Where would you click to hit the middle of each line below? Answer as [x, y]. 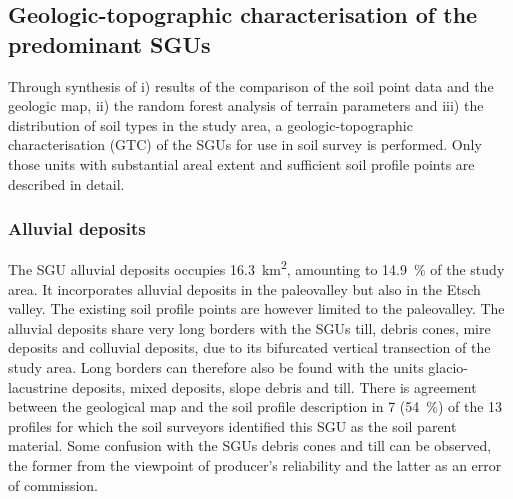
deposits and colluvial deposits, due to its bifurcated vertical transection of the [249, 347]
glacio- [448, 367]
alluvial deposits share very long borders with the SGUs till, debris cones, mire [249, 327]
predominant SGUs [109, 43]
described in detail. [66, 183]
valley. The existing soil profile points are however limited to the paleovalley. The [256, 308]
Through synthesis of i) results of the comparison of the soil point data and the [251, 85]
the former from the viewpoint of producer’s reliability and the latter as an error [255, 464]
